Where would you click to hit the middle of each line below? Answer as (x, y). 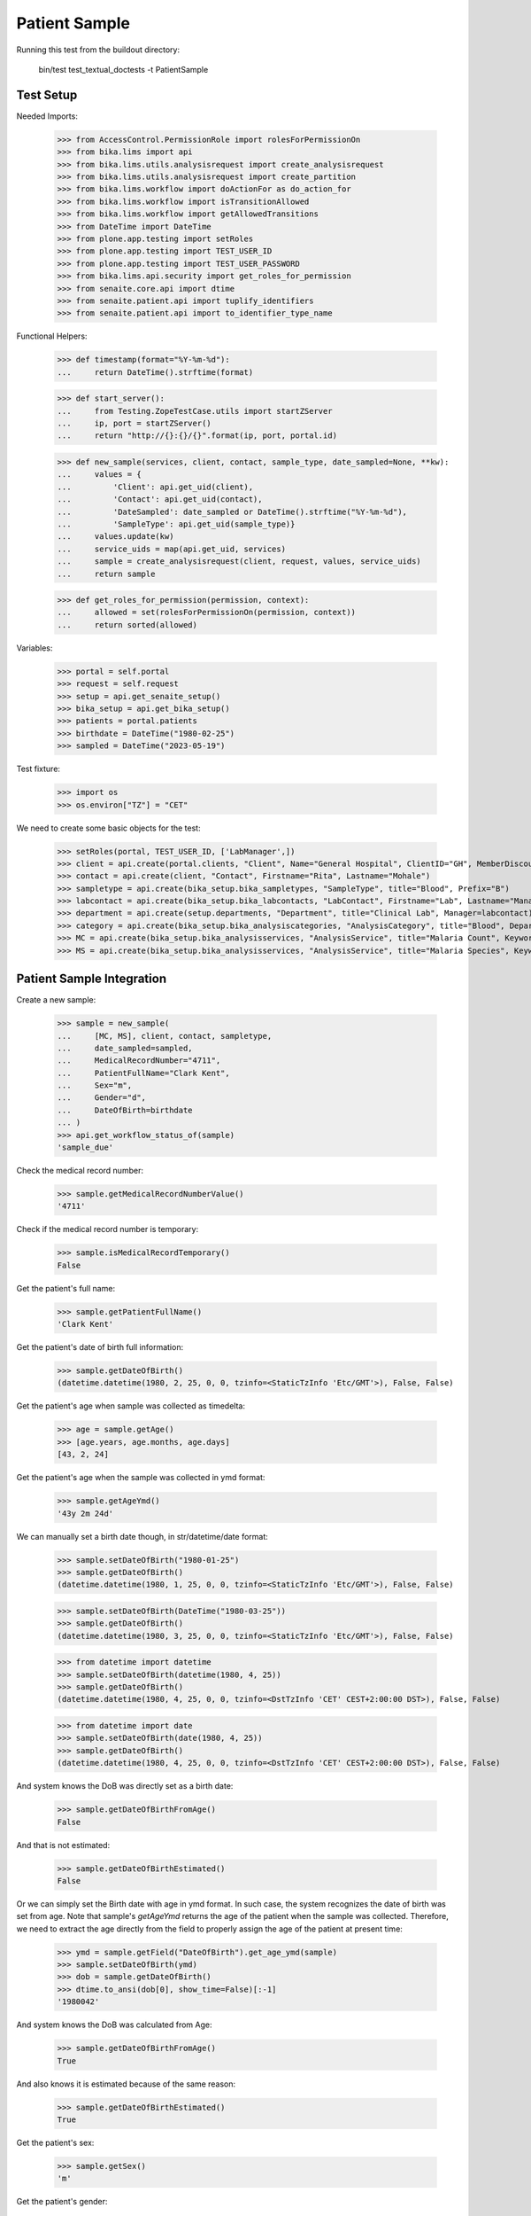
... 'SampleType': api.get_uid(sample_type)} (176, 524)
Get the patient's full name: (65, 1288)
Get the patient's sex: (55, 2142)
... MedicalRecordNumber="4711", (139, 1061)
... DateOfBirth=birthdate (125, 1110)
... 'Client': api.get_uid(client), (155, 487)
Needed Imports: (47, 116)
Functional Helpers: (52, 336)
